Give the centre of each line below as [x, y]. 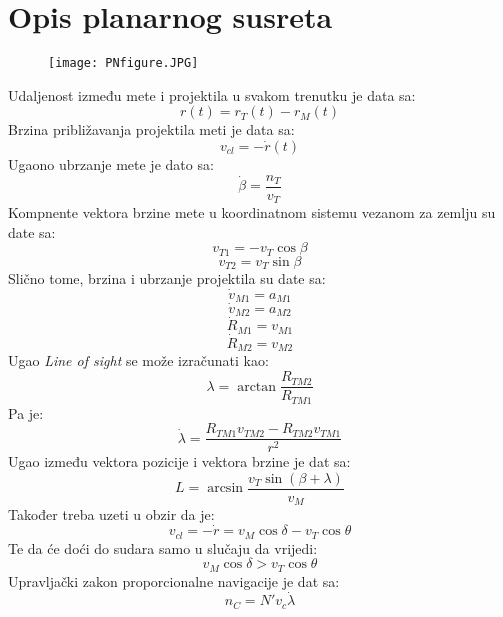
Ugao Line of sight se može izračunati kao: [138, 360]
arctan [257, 386]
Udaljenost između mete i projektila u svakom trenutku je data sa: [212, 94]
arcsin [225, 488]
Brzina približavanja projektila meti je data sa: [151, 129]
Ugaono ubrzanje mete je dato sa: [111, 163]
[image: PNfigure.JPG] [123, 63]
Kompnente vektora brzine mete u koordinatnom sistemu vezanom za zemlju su [252, 212]
